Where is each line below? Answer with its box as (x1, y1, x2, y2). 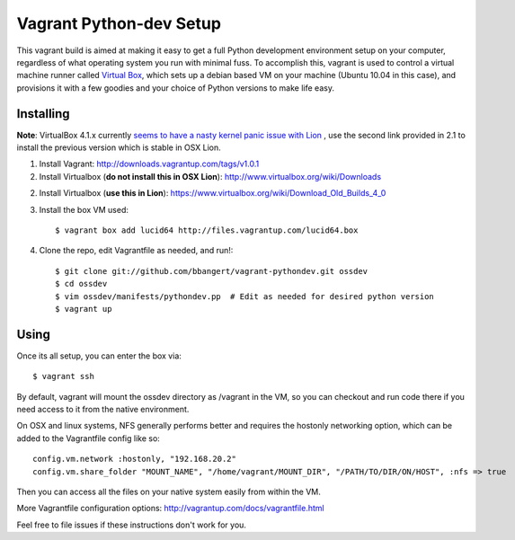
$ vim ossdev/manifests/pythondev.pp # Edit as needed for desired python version (55, 291, 435, 301)
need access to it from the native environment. (16, 404, 190, 414)
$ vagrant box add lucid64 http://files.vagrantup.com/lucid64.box (55, 225, 359, 235)
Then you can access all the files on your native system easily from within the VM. (16, 486, 321, 497)
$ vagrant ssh (32, 371, 94, 382)
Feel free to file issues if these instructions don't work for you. (16, 519, 247, 530)
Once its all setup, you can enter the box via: (16, 350, 182, 361)
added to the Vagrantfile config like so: (16, 432, 161, 444)
